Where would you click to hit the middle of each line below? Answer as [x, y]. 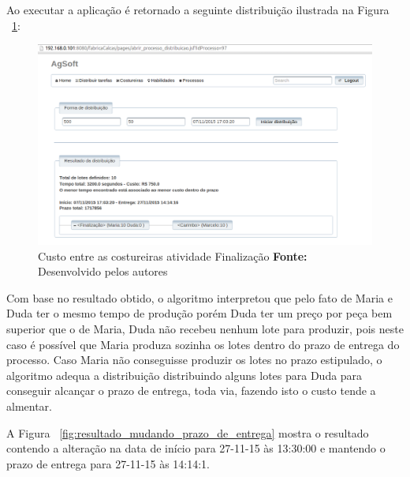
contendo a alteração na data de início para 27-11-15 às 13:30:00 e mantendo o [196, 448]
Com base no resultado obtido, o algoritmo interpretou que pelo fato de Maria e [199, 297]
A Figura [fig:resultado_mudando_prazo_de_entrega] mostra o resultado [188, 432]
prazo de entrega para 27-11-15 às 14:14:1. [108, 463]
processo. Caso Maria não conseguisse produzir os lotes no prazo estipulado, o [194, 360]
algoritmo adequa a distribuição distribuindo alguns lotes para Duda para [184, 375]
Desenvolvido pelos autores [103, 271]
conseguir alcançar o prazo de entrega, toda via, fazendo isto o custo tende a [191, 391]
